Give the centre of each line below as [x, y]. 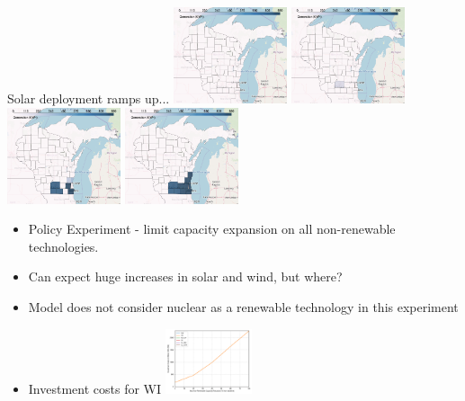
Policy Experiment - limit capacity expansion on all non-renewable [212, 229]
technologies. [63, 246]
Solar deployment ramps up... [89, 98]
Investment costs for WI [95, 388]
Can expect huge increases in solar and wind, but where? [185, 276]
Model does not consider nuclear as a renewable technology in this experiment [243, 306]
